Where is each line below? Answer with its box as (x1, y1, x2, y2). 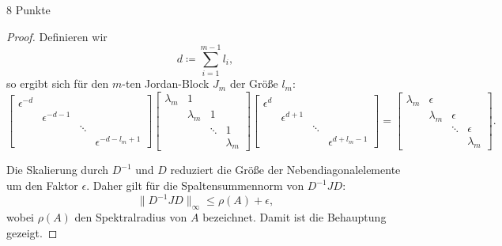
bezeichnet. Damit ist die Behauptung (202, 208, 387, 225)
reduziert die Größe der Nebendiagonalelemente (170, 161, 401, 178)
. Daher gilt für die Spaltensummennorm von (86, 177, 304, 194)
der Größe (229, 75, 278, 92)
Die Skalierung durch (6, 161, 109, 178)
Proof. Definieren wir (6, 28, 108, 44)
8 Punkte (6, 2, 51, 17)
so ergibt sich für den (6, 75, 109, 92)
